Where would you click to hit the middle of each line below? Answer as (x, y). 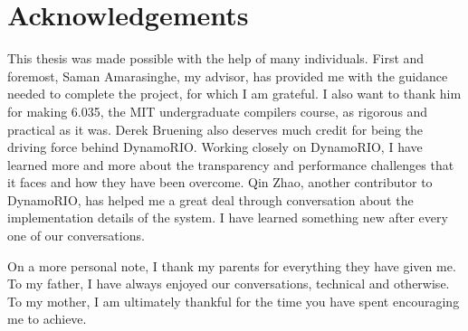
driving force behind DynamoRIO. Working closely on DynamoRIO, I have (215, 147)
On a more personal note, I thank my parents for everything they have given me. (232, 265)
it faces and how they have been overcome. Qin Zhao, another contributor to (220, 182)
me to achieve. (47, 319)
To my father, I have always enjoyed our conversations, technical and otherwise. (229, 284)
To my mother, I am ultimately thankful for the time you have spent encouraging (234, 301)
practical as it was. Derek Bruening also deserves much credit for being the (215, 129)
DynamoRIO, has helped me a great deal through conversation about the (210, 199)
